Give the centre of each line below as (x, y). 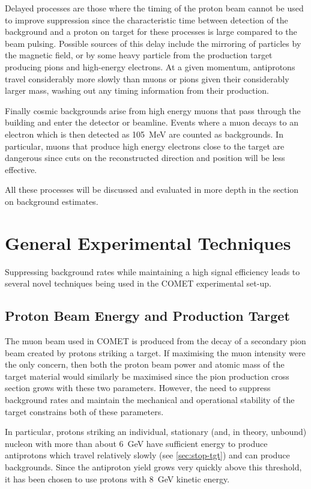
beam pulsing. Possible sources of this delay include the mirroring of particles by (153, 43)
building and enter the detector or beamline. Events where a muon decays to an (152, 122)
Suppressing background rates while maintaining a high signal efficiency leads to (152, 271)
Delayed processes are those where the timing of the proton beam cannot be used (154, 8)
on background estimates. (52, 201)
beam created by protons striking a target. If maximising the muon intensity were (155, 352)
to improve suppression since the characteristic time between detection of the (146, 20)
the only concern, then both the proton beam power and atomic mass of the (145, 364)
